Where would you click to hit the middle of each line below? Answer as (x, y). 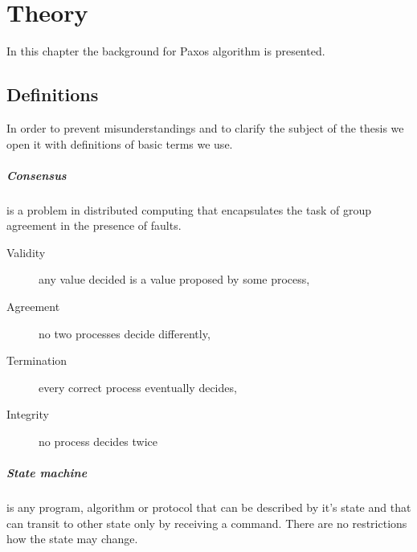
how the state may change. (72, 539)
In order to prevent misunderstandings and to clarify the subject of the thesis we (205, 127)
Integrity (28, 414)
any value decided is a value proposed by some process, (174, 279)
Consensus (37, 175)
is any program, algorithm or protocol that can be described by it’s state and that (209, 507)
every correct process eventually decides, (138, 387)
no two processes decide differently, (125, 333)
